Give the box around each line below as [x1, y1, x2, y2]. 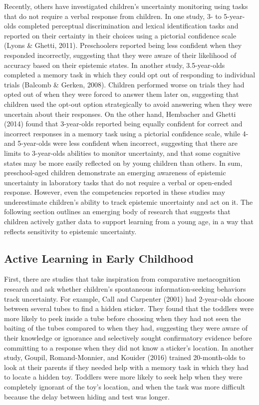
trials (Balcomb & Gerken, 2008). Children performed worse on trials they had [4, 79, 245, 89]
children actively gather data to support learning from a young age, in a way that [4, 216, 254, 227]
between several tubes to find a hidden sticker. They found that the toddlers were [4, 303, 254, 314]
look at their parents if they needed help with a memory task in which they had [4, 362, 249, 372]
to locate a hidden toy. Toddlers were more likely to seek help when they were [4, 372, 243, 382]
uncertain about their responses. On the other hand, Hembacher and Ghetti [4, 108, 236, 119]
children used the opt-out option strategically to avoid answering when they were [4, 98, 252, 109]
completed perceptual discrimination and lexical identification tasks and [18, 20, 239, 31]
